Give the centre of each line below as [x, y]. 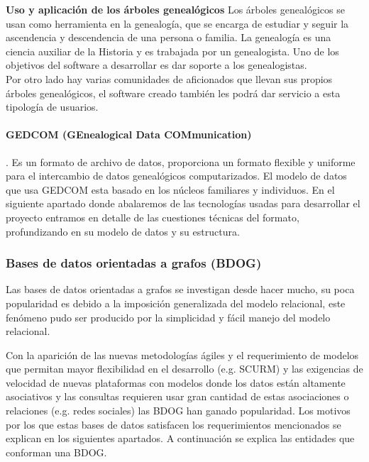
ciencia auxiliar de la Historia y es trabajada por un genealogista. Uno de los [172, 51]
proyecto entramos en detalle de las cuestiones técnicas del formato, [153, 217]
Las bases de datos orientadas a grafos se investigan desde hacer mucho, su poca [180, 289]
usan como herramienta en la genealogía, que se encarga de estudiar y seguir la [177, 23]
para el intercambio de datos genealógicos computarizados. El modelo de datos [176, 176]
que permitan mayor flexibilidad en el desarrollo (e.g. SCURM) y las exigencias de [184, 369]
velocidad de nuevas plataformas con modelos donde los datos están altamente [176, 382]
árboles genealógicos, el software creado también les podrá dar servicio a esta [173, 93]
